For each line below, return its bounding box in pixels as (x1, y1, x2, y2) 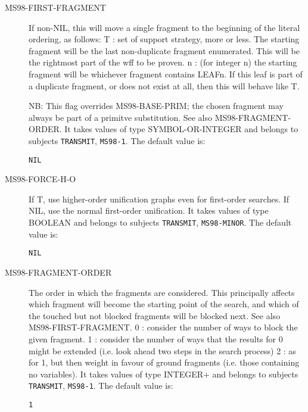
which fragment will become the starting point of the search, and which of (29, 298, 299, 310)
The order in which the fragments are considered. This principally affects (29, 286, 295, 298)
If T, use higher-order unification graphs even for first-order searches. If (29, 192, 290, 205)
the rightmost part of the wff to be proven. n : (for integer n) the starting (29, 56, 297, 68)
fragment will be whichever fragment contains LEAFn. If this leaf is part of (29, 67, 303, 80)
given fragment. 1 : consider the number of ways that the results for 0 (29, 332, 283, 345)
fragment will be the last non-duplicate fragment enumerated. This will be (29, 44, 300, 57)
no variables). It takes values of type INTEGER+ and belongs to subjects (29, 367, 298, 380)
